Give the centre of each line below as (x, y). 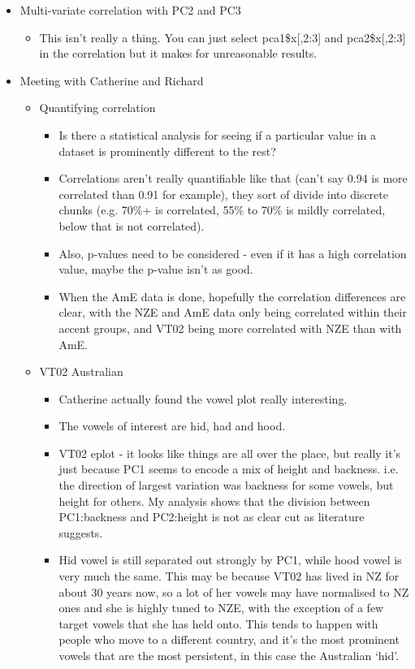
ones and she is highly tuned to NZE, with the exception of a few (221, 608)
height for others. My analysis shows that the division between (214, 501)
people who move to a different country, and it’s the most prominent (229, 639)
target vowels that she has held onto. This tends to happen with (218, 623)
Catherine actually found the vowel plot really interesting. (203, 398)
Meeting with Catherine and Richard (112, 80)
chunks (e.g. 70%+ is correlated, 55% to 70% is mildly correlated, (222, 210)
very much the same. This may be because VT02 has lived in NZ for (229, 576)
